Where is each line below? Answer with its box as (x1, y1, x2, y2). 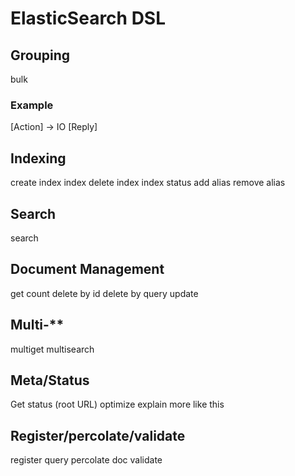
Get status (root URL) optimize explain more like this (10, 398, 225, 411)
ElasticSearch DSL (10, 7, 167, 30)
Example (10, 98, 54, 112)
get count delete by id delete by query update (10, 287, 199, 299)
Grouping (10, 47, 71, 64)
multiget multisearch (10, 343, 95, 355)
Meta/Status (10, 372, 90, 389)
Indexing (10, 150, 67, 167)
